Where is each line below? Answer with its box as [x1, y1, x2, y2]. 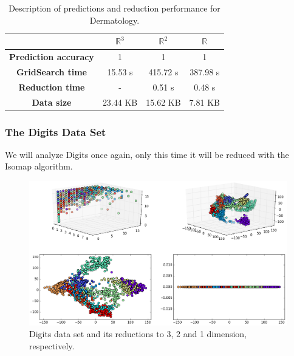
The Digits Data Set [5, 124, 106, 139]
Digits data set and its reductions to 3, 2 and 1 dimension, [29, 327, 247, 340]
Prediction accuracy [9, 50, 94, 63]
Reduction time [18, 80, 85, 93]
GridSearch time [16, 65, 87, 78]
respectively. [29, 339, 75, 352]
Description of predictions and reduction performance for [9, 2, 220, 14]
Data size [32, 95, 72, 108]
